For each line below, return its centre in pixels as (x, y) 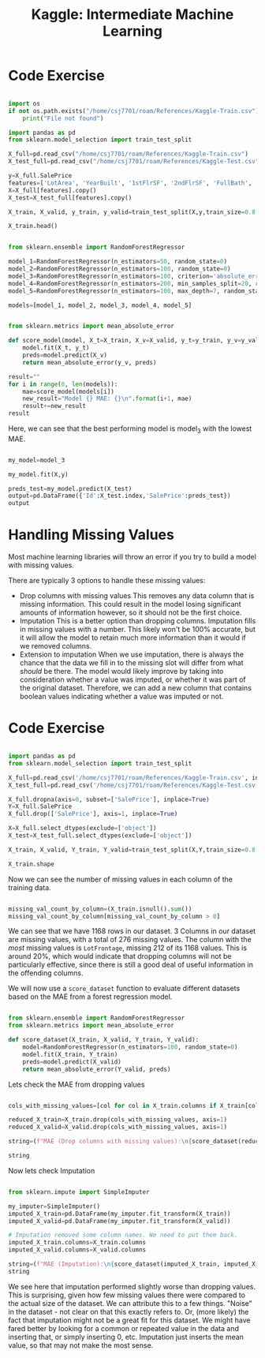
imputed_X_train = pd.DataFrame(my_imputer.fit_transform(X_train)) (119, 1214)
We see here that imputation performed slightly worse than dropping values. (132, 1286)
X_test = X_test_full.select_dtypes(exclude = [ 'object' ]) (100, 836)
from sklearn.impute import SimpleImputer (79, 1192)
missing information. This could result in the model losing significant (131, 604)
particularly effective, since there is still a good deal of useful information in (131, 965)
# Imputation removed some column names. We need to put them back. (123, 1235)
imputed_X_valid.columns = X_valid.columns (77, 1250)
